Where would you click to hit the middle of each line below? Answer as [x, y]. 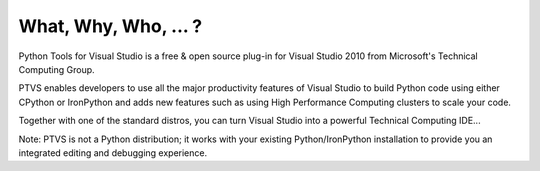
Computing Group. [56, 69]
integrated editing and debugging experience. [113, 152]
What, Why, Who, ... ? [110, 26]
